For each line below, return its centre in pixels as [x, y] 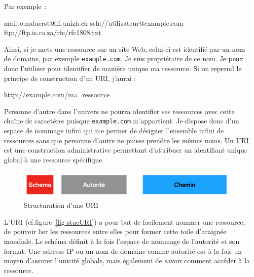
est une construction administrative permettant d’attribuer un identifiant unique [126, 150]
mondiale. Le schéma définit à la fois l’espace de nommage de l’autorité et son [122, 241]
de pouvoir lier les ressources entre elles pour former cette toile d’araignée [115, 231]
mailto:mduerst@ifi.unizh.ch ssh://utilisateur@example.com [94, 22]
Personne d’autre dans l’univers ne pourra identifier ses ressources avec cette [119, 111]
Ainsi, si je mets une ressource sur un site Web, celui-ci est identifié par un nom [125, 49]
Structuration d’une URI [61, 205]
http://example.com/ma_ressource [57, 95]
